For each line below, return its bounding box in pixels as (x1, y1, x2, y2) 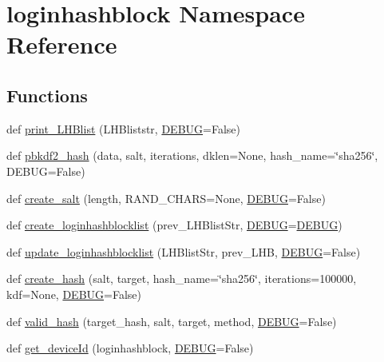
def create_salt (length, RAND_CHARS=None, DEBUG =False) (6, 189, 326, 206)
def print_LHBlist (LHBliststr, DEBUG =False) (6, 120, 240, 137)
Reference (6, 28, 117, 61)
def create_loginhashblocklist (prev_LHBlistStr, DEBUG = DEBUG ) (6, 217, 342, 233)
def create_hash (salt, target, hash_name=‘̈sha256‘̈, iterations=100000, (6, 270, 357, 287)
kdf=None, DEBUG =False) (6, 285, 141, 302)
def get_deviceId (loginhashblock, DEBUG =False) (6, 340, 254, 356)
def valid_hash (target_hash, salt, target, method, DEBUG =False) (6, 312, 337, 329)
